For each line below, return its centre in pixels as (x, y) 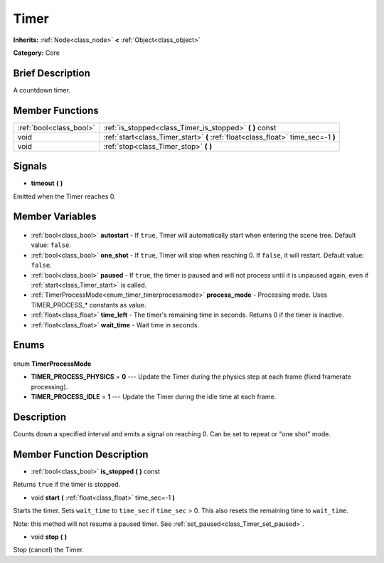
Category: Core (37, 53)
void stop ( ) (49, 537)
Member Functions (56, 110)
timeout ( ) (47, 183)
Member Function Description (81, 454)
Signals (30, 166)
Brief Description (52, 73)
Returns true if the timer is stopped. (67, 485)
